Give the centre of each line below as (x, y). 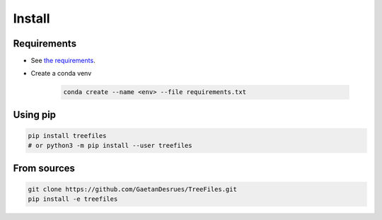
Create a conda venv (61, 74)
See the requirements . (63, 61)
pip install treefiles (67, 136)
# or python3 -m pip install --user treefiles (110, 146)
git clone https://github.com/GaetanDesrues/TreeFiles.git (132, 190)
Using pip (35, 114)
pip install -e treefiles (73, 199)
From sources (44, 168)
